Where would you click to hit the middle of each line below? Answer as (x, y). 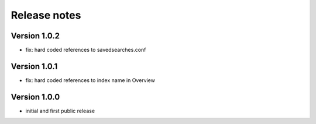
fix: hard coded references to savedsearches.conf (86, 50)
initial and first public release (60, 111)
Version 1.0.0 (35, 97)
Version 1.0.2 (35, 36)
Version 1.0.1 (34, 66)
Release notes (46, 15)
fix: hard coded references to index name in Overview (90, 80)
